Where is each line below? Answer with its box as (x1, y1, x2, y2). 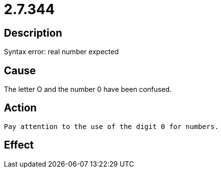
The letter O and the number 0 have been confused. (4, 85, 172, 94)
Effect (4, 139, 34, 151)
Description (4, 26, 62, 39)
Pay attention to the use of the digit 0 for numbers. (4, 122, 219, 130)
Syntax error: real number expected (4, 47, 119, 56)
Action (4, 102, 37, 114)
